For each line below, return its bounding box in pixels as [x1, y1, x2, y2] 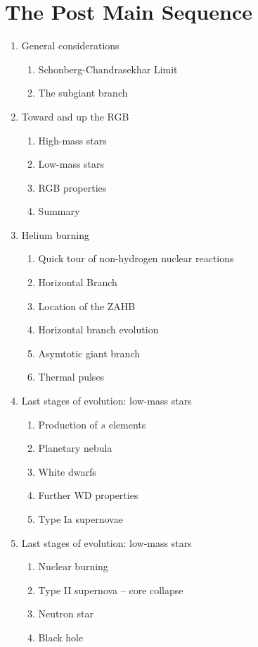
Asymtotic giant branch [38, 345, 140, 360]
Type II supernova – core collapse [38, 582, 183, 597]
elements [108, 417, 146, 431]
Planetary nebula [38, 440, 112, 455]
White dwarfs [38, 464, 96, 479]
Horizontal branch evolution [38, 322, 159, 337]
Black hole [38, 629, 84, 644]
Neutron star [38, 606, 93, 621]
